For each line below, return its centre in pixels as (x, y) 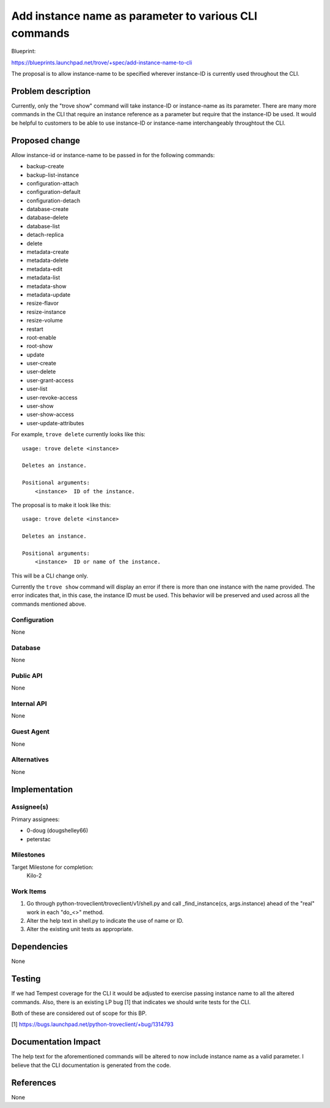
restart (35, 329)
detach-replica (45, 235)
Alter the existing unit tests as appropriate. (80, 929)
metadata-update (49, 294)
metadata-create (48, 252)
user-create (41, 363)
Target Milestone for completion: (53, 867)
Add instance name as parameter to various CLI (134, 16)
